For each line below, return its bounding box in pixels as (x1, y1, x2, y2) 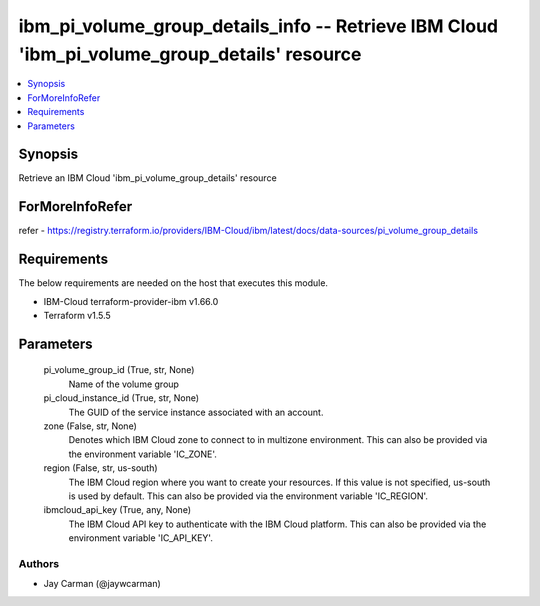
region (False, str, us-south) (43, 462, 159, 474)
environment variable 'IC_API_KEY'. (68, 532, 214, 544)
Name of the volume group (68, 378, 180, 390)
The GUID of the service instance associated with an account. (68, 406, 324, 418)
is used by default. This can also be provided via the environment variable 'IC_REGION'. (68, 490, 429, 502)
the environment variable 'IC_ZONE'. (68, 448, 217, 460)
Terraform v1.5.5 (43, 310, 112, 322)
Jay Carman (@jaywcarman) (43, 578, 162, 590)
